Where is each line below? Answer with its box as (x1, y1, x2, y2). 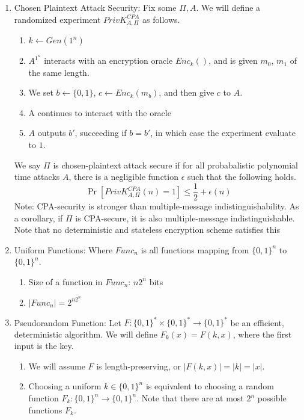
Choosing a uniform (28, 380, 102, 392)
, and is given (208, 54, 258, 67)
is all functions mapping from (141, 243, 249, 256)
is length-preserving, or (96, 359, 181, 372)
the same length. (28, 66, 90, 78)
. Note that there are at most (136, 392, 244, 404)
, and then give (159, 86, 214, 99)
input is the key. (14, 339, 74, 352)
